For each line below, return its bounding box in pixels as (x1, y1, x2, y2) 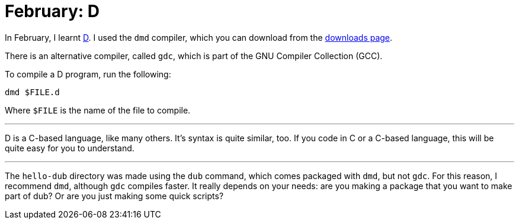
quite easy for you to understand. (5, 142, 134, 153)
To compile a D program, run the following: (5, 69, 171, 79)
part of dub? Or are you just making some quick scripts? (5, 190, 224, 201)
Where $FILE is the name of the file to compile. (5, 105, 191, 115)
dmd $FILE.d (5, 87, 60, 97)
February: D (5, 1, 100, 21)
